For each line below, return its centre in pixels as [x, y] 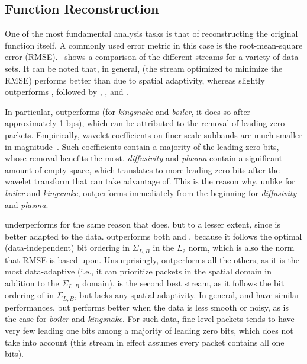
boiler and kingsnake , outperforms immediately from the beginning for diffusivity [151, 192]
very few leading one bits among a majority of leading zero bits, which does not [149, 331]
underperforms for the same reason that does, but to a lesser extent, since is [143, 224]
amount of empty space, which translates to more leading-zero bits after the [142, 169]
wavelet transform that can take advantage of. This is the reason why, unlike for [150, 181]
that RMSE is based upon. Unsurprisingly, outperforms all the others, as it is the [152, 259]
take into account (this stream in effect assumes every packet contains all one [145, 342]
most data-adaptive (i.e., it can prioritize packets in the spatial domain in [138, 271]
